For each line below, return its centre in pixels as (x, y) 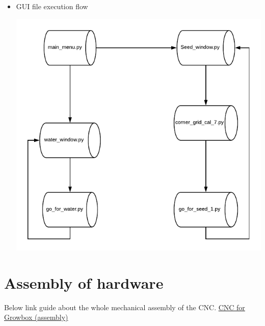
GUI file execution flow (52, 6)
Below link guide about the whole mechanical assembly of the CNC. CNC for (125, 307)
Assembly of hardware (84, 282)
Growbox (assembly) (36, 317)
